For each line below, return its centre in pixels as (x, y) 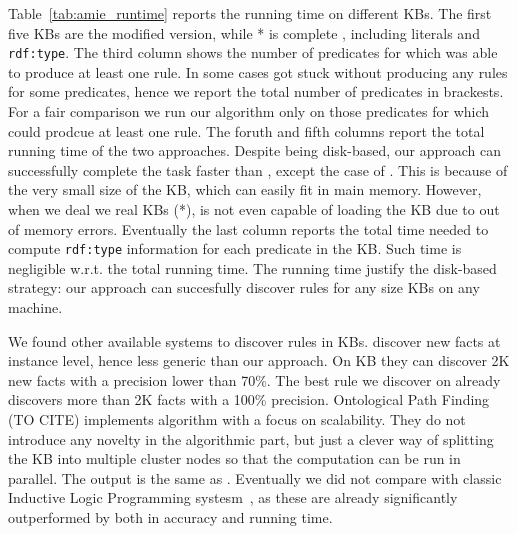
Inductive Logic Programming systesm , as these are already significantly (233, 497)
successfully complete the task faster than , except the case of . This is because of (258, 169)
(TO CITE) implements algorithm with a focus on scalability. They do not (237, 419)
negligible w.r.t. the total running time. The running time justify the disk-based (252, 267)
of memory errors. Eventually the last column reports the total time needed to (248, 228)
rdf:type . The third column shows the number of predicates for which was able (253, 52)
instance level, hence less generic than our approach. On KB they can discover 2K (259, 360)
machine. (35, 307)
